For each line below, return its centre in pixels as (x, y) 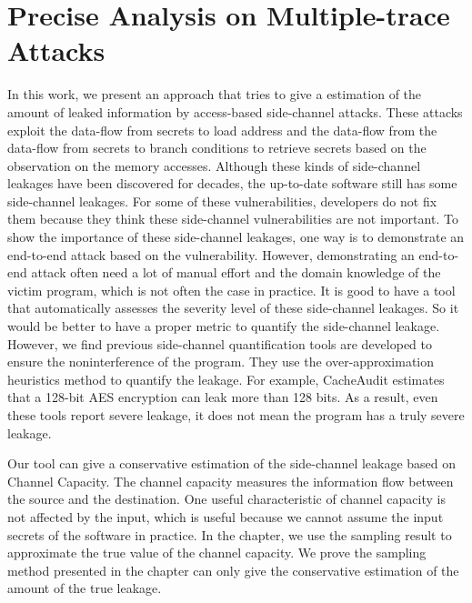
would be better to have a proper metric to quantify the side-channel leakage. (224, 326)
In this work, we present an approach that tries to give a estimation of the (215, 94)
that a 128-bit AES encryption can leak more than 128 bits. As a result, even (223, 397)
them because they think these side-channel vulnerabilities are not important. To (233, 219)
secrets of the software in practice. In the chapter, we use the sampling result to (230, 534)
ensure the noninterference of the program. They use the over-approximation (221, 362)
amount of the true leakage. (85, 588)
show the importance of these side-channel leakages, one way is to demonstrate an (236, 237)
